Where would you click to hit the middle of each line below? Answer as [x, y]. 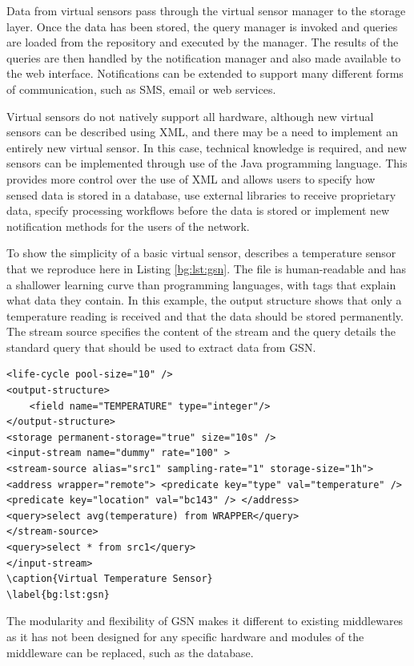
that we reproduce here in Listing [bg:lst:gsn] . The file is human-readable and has [206, 268]
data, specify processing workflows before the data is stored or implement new [198, 210]
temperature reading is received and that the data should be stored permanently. [205, 315]
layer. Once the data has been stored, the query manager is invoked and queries [202, 26]
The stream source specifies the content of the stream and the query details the [201, 331]
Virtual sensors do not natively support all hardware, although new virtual [190, 116]
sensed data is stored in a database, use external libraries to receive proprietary [201, 194]
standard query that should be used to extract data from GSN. [161, 347]
